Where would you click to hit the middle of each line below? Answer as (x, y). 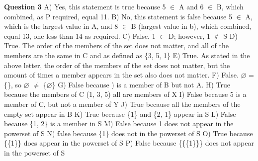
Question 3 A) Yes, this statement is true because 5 (85, 6)
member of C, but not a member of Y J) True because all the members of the (122, 104)
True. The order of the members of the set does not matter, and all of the (116, 45)
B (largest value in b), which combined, (191, 26)
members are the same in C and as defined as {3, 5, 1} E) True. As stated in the (127, 55)
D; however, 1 (189, 36)
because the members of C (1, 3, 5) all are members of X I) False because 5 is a (125, 94)
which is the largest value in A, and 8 (61, 26)
